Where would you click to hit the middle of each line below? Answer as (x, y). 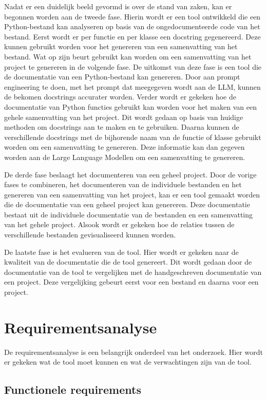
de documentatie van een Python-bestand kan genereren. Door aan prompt (122, 77)
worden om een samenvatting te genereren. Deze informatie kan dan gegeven (125, 147)
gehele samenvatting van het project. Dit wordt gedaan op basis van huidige (124, 117)
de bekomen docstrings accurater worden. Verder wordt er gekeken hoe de (120, 97)
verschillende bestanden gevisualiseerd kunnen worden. (90, 235)
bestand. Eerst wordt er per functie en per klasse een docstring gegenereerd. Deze (132, 36)
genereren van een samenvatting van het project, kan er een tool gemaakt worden (132, 194)
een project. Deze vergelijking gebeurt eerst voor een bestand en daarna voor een (131, 282)
